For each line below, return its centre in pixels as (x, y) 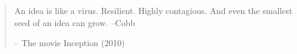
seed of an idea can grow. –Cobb (75, 22)
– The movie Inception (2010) (70, 43)
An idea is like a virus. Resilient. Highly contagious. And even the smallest (153, 10)
